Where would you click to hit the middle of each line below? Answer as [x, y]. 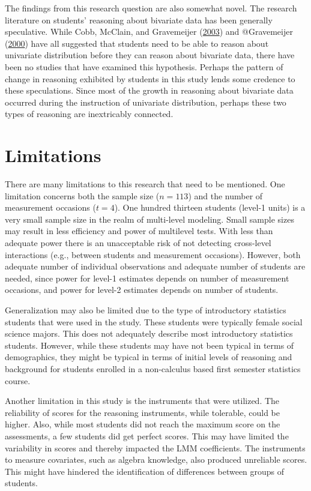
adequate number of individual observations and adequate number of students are [155, 266]
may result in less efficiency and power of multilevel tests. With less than [139, 231]
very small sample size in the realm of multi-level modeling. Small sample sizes [149, 219]
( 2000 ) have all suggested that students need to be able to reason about [137, 43]
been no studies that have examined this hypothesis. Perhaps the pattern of [144, 66]
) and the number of [225, 195]
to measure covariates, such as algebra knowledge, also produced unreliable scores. [156, 459]
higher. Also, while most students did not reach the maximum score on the [143, 424]
